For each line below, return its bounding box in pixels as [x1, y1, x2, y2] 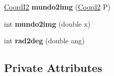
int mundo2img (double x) [4, 18, 91, 29]
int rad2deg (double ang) [4, 35, 85, 46]
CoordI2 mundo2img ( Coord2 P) [4, 2, 110, 12]
